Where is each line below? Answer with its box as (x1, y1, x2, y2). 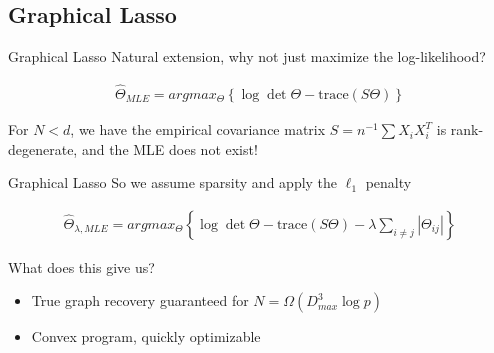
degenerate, (8, 138, 78, 159)
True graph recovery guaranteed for (31, 290, 249, 311)
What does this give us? (8, 256, 155, 277)
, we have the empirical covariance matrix (70, 119, 326, 140)
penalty (365, 172, 412, 193)
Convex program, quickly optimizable (31, 326, 261, 347)
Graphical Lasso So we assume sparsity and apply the (8, 172, 338, 193)
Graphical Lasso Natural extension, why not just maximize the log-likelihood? (8, 46, 486, 67)
